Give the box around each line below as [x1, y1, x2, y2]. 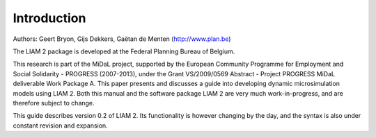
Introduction [13, 10, 86, 26]
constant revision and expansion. [13, 121, 108, 130]
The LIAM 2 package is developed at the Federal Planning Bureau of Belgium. [13, 47, 235, 55]
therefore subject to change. [13, 98, 95, 107]
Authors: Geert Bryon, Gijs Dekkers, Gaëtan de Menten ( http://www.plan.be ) [13, 35, 231, 43]
